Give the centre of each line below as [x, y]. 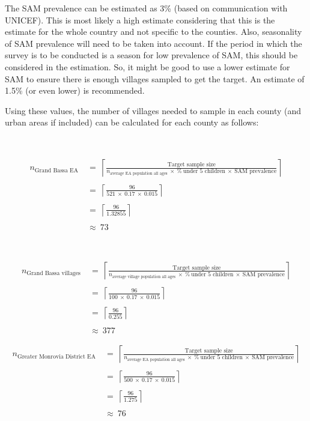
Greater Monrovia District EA [56, 356]
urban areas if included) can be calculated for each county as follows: [132, 122]
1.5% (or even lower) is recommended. [75, 90]
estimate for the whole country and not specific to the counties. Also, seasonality [153, 32]
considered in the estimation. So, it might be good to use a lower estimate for [147, 66]
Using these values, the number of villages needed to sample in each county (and [153, 110]
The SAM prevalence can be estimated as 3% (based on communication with [146, 8]
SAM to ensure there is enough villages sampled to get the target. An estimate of [155, 78]
